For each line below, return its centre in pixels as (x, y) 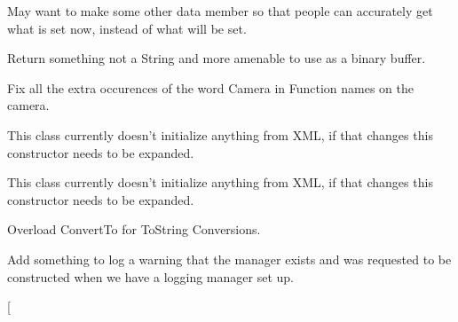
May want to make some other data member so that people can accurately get (220, 11)
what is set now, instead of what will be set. (127, 28)
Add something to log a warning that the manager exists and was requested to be (229, 259)
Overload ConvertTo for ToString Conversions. (134, 229)
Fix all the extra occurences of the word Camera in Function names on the (211, 87)
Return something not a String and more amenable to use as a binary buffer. (217, 58)
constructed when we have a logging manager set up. (150, 276)
